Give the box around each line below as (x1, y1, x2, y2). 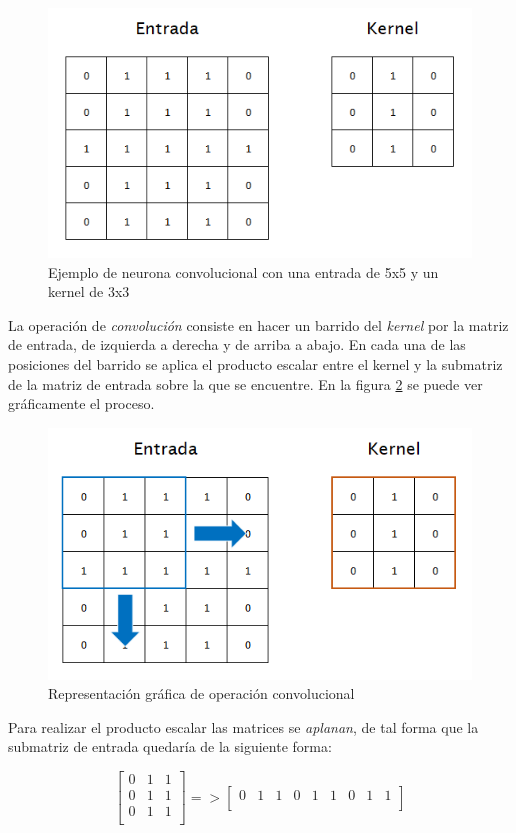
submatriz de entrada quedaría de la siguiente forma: (8, 736, 332, 757)
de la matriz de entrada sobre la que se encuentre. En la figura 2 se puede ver (8, 373, 483, 394)
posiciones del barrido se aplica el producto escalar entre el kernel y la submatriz (8, 354, 503, 375)
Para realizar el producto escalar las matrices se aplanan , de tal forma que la (8, 716, 479, 737)
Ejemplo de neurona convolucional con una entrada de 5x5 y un (48, 261, 439, 282)
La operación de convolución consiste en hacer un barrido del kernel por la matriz (8, 314, 509, 335)
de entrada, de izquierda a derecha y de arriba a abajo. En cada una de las (8, 334, 466, 355)
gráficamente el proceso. (8, 393, 155, 414)
